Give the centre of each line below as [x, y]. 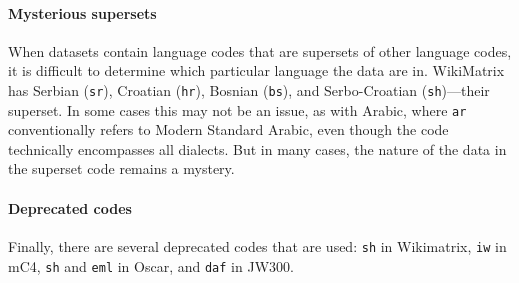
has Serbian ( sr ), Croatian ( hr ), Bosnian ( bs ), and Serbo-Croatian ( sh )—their [249, 89]
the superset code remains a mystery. [121, 168]
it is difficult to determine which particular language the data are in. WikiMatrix [256, 70]
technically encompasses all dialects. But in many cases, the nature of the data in [257, 148]
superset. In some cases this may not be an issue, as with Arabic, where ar [237, 109]
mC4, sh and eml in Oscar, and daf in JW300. [151, 265]
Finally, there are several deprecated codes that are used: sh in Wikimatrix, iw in [257, 245]
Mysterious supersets [82, 12]
